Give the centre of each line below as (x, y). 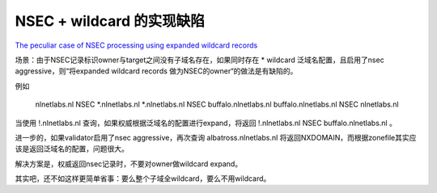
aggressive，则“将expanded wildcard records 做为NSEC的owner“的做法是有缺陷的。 (156, 71)
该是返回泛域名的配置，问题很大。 (72, 149)
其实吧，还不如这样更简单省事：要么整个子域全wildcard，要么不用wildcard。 (143, 178)
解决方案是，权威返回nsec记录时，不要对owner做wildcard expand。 (129, 164)
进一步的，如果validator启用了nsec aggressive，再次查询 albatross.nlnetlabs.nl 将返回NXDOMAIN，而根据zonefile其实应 (216, 137)
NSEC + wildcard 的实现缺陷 (110, 21)
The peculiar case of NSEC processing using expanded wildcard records (136, 45)
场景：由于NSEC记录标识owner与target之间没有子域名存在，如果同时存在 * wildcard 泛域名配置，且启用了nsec (199, 60)
